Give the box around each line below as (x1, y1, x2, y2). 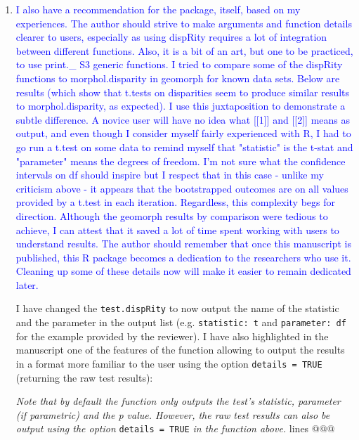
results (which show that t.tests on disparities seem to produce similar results (15, 84, 350, 99)
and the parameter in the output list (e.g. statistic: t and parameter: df (15, 315, 346, 330)
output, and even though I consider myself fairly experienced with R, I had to (15, 126, 351, 141)
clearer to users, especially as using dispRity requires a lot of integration (15, 30, 327, 44)
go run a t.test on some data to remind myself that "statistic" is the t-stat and (15, 139, 353, 154)
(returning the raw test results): (15, 370, 153, 384)
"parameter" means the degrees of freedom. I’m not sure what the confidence (15, 153, 346, 168)
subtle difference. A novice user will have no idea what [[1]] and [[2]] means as (15, 112, 350, 127)
